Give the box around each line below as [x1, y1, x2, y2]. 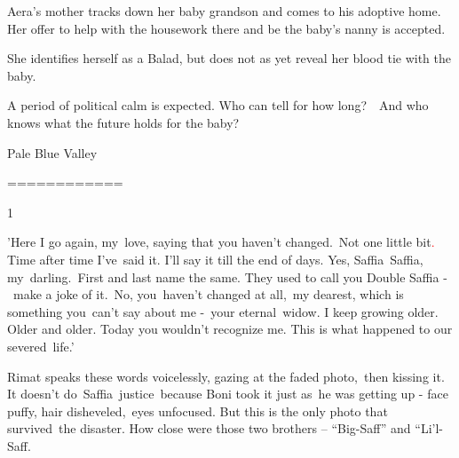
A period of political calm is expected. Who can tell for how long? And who [7, 96, 429, 114]
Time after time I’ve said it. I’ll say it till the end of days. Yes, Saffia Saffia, [7, 249, 423, 268]
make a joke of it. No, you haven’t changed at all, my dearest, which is [12, 285, 404, 304]
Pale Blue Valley [7, 143, 98, 162]
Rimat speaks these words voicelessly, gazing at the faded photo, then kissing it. [7, 367, 445, 385]
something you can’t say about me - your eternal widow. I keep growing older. [7, 302, 439, 320]
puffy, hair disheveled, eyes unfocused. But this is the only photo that [7, 401, 388, 420]
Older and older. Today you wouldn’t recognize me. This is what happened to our [7, 320, 453, 338]
